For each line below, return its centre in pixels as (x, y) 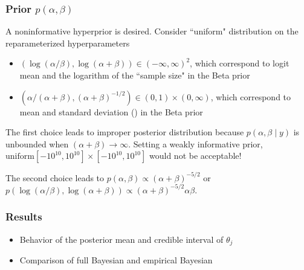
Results (24, 217)
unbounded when (37, 143)
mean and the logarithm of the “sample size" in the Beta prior (135, 75)
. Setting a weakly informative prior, (196, 143)
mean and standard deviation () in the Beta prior (111, 111)
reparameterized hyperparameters (68, 43)
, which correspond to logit (240, 63)
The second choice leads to (55, 177)
